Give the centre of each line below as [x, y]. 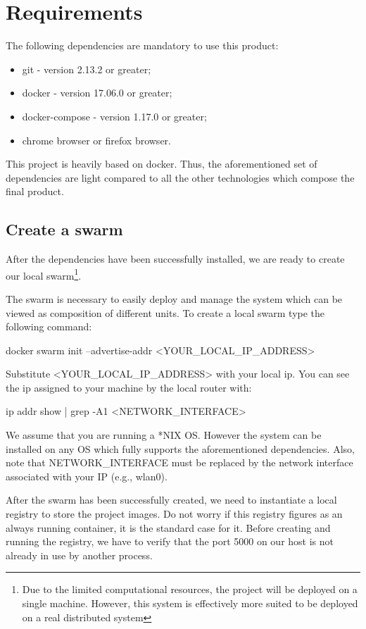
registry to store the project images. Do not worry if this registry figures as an [174, 514]
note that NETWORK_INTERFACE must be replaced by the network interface [179, 462]
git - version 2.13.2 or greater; [87, 69]
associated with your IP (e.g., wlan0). [87, 476]
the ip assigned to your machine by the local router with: [129, 387]
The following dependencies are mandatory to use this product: [142, 45]
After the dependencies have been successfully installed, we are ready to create [175, 259]
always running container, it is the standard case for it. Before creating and [168, 527]
